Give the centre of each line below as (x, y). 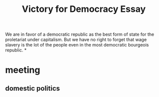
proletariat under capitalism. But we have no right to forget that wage (76, 40)
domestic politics (33, 88)
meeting (23, 70)
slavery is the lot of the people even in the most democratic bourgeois (77, 45)
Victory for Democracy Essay (84, 9)
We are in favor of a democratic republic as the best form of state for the (80, 34)
